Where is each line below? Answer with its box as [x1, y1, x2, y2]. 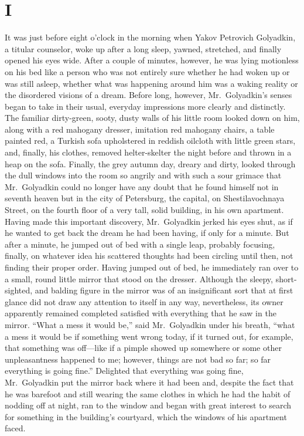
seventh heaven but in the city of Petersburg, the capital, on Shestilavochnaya [5, 192, 285, 204]
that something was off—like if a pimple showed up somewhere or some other [5, 342, 282, 354]
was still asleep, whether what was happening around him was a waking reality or [5, 77, 298, 89]
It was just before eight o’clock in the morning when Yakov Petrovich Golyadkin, [5, 31, 296, 43]
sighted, [5, 284, 33, 296]
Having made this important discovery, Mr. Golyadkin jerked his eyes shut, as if [5, 215, 293, 227]
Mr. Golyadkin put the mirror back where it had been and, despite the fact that [5, 376, 294, 388]
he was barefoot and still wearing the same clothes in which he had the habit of [5, 387, 291, 400]
